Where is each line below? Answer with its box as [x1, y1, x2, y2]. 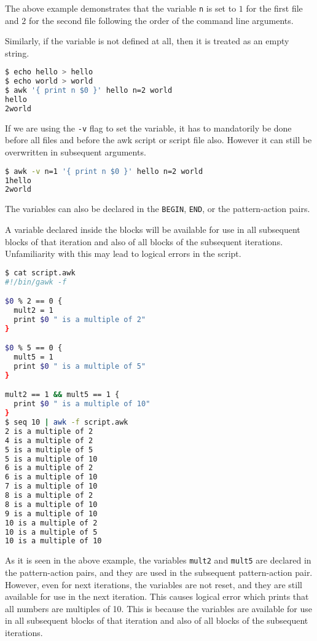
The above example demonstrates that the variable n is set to [5, 2, 237, 14]
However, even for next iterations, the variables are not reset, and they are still [5, 578, 302, 591]
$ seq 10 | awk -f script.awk [5, 418, 128, 427]
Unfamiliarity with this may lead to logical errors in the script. [5, 247, 241, 260]
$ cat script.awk [5, 268, 76, 277]
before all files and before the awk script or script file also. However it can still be [5, 133, 312, 146]
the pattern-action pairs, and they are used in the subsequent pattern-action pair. [5, 565, 313, 578]
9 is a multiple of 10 [5, 509, 98, 518]
